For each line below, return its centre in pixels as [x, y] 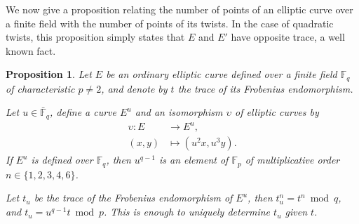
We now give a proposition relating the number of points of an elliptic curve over [179, 9]
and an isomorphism [179, 112]
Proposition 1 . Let [49, 74]
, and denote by [134, 88]
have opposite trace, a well [288, 37]
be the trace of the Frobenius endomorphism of [133, 198]
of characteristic [40, 88]
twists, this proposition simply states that [95, 37]
